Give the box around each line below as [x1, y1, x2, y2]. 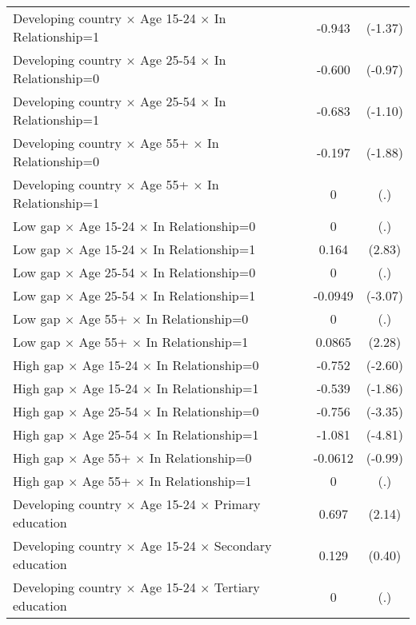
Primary [214, 495, 261, 513]
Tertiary [214, 578, 260, 596]
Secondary [214, 536, 272, 555]
